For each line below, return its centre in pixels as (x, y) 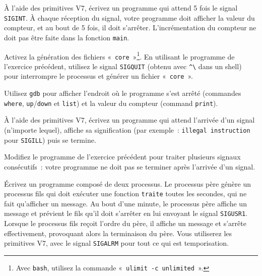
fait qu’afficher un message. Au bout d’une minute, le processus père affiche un (125, 203)
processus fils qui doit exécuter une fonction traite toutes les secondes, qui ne (125, 194)
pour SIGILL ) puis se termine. (50, 140)
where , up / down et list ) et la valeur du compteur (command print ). (111, 103)
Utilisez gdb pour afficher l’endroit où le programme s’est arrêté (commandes (123, 93)
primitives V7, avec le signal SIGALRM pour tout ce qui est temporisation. (117, 243)
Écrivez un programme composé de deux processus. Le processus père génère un (127, 183)
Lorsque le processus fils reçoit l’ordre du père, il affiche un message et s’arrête (125, 223)
